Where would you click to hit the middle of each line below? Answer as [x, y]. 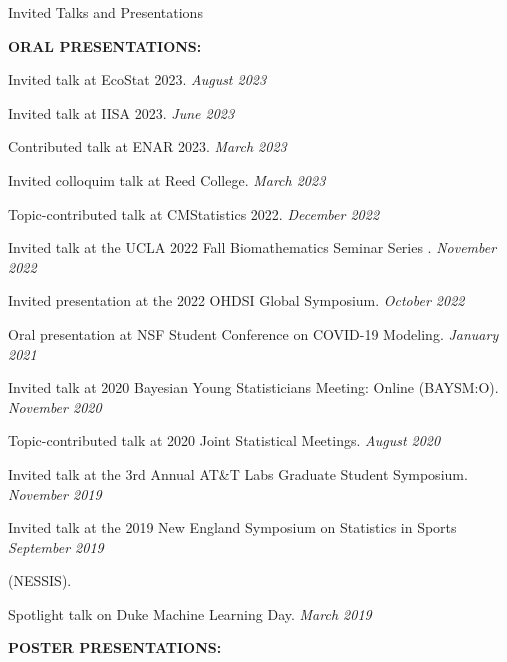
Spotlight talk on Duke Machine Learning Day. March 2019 [190, 613]
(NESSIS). [40, 580]
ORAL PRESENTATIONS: [105, 45]
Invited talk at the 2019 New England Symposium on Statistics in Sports [232, 527]
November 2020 [55, 406]
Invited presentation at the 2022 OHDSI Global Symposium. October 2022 [236, 300]
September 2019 [56, 546]
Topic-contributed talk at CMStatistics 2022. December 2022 [194, 213]
